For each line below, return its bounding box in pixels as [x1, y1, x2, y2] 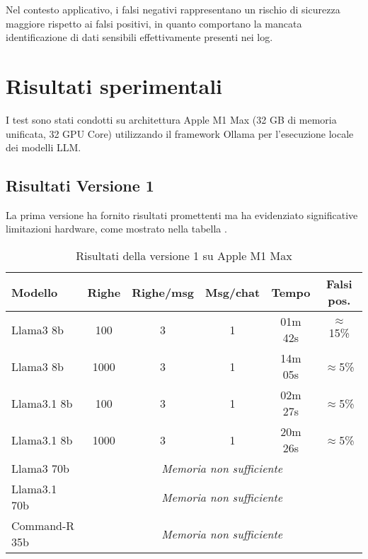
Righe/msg [132, 283, 194, 300]
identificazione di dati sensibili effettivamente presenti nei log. [6, 30, 273, 45]
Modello [11, 283, 58, 300]
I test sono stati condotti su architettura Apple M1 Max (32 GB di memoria [6, 112, 337, 126]
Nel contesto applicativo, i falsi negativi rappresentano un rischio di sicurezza [6, 2, 340, 16]
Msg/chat [205, 283, 260, 300]
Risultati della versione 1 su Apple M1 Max [76, 247, 292, 264]
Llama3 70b [11, 460, 70, 477]
